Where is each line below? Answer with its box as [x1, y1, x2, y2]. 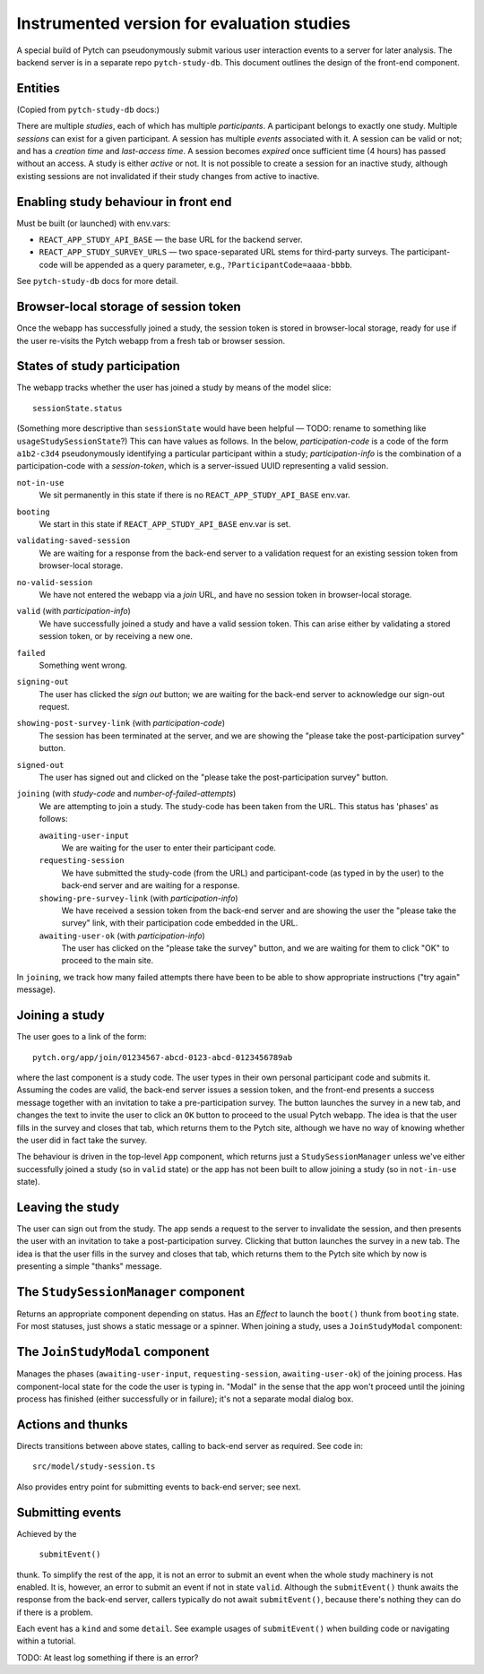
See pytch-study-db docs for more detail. [16, 276, 178, 287]
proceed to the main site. [61, 955, 154, 966]
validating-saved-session [16, 536, 131, 546]
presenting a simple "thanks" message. [16, 1261, 162, 1272]
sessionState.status [32, 403, 123, 413]
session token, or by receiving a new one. [39, 631, 193, 642]
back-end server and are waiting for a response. [61, 880, 240, 891]
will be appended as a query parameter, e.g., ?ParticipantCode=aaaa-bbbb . [59, 259, 353, 270]
